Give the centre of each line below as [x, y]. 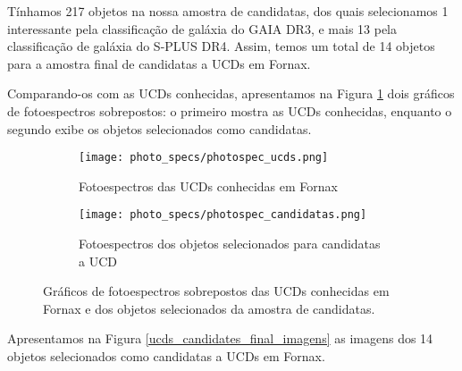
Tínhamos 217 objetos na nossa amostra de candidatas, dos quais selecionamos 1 [228, 11]
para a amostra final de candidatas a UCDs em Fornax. [159, 63]
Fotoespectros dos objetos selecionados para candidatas [230, 244]
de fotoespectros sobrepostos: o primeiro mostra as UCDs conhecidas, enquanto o [230, 110]
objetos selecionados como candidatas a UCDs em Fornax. [166, 356]
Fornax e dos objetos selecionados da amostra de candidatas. [209, 308]
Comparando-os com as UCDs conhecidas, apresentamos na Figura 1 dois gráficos [231, 93]
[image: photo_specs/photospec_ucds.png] [204, 158]
